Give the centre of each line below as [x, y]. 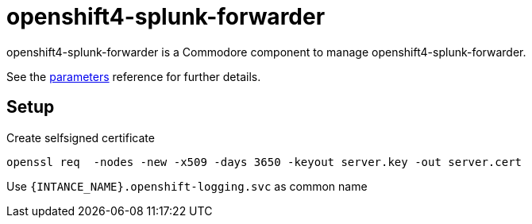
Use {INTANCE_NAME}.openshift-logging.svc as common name [187, 186]
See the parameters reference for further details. [134, 76]
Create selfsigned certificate [81, 137]
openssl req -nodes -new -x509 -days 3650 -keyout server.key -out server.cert [264, 162]
